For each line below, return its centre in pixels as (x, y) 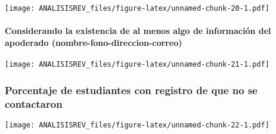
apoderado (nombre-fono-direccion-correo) (94, 42)
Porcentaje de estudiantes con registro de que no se (131, 90)
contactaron (34, 103)
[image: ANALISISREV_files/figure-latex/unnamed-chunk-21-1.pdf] (137, 65)
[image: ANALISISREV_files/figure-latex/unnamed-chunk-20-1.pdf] (137, 8)
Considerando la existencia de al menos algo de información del (138, 31)
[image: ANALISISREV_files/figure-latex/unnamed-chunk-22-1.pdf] (137, 125)
